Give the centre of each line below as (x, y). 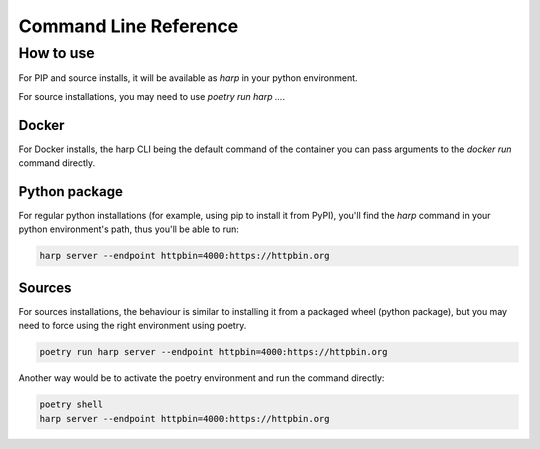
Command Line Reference (128, 26)
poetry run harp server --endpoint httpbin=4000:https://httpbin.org (213, 352)
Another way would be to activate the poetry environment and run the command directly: (201, 378)
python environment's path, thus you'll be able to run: (129, 229)
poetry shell (71, 404)
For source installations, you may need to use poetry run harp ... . (152, 96)
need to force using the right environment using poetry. (132, 326)
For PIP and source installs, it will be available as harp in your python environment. (188, 78)
